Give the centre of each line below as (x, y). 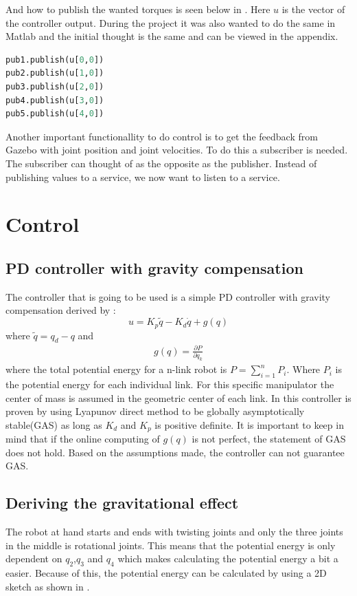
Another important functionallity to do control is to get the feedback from (162, 136)
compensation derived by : (61, 310)
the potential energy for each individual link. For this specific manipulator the (170, 384)
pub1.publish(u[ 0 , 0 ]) (55, 60)
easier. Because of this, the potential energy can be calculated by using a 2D (166, 573)
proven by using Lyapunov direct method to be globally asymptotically (155, 411)
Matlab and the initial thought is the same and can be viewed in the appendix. (172, 36)
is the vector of (313, 9)
